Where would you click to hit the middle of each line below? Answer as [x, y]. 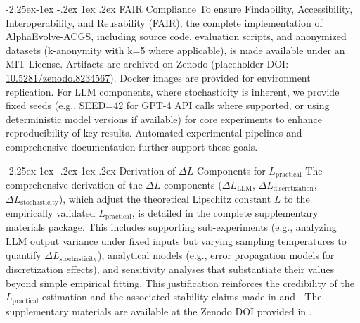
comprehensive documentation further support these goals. [132, 146]
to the [297, 198]
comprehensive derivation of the [74, 184]
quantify [24, 254]
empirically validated [51, 213]
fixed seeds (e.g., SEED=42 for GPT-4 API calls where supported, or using [168, 105]
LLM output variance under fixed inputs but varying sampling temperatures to [176, 241]
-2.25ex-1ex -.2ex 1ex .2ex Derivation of [91, 170]
